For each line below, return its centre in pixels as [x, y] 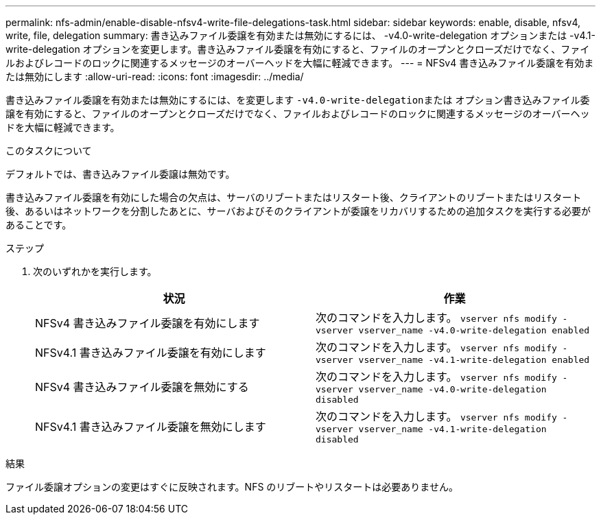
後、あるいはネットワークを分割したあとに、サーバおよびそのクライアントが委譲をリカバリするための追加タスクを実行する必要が [298, 211]
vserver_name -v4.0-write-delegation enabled [474, 330]
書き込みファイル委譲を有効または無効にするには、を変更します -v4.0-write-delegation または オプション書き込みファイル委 [298, 100]
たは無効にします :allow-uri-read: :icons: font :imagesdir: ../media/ [155, 76]
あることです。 [39, 225]
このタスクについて [49, 151]
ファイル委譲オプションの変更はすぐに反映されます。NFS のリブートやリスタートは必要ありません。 [232, 487]
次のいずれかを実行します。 [95, 271]
